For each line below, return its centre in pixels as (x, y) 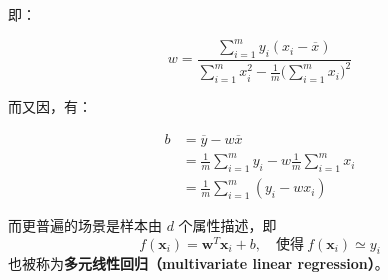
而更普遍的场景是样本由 (85, 225)
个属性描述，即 (227, 225)
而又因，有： (50, 106)
